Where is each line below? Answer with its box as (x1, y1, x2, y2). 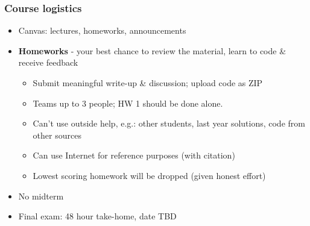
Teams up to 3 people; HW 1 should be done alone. (33, 96, 223, 109)
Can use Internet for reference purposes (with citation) (33, 149, 235, 162)
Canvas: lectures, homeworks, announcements (18, 24, 186, 37)
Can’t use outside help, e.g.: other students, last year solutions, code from (33, 117, 305, 130)
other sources (33, 128, 81, 141)
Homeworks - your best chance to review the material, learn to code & (18, 44, 286, 57)
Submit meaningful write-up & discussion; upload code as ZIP (33, 77, 263, 89)
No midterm (18, 189, 64, 202)
